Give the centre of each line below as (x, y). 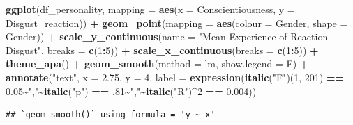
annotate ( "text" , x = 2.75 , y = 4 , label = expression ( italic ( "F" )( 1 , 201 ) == (175, 77)
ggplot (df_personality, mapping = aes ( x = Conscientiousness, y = (150, 9)
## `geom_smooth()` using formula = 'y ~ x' (111, 115)
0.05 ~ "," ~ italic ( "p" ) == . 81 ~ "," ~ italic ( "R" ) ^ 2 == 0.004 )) (131, 91)
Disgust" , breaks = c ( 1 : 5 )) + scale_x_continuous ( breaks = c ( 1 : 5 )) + (162, 50)
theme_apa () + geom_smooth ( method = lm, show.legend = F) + (157, 64)
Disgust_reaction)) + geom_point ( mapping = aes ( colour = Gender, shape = (177, 23)
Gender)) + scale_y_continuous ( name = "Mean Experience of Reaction (167, 36)
